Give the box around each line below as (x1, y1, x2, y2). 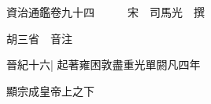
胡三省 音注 (6, 30, 72, 46)
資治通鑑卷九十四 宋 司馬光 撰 (6, 4, 205, 20)
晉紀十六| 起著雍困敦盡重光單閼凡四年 (6, 56, 201, 73)
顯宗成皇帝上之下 (6, 82, 94, 99)
